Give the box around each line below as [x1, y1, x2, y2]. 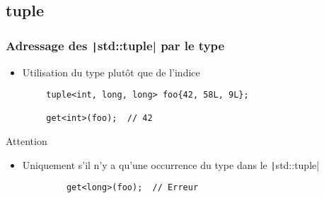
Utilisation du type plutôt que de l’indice [22, 64, 200, 79]
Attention [6, 134, 47, 148]
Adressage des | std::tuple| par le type [6, 36, 225, 54]
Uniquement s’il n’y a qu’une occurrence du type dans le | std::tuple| [22, 157, 320, 172]
